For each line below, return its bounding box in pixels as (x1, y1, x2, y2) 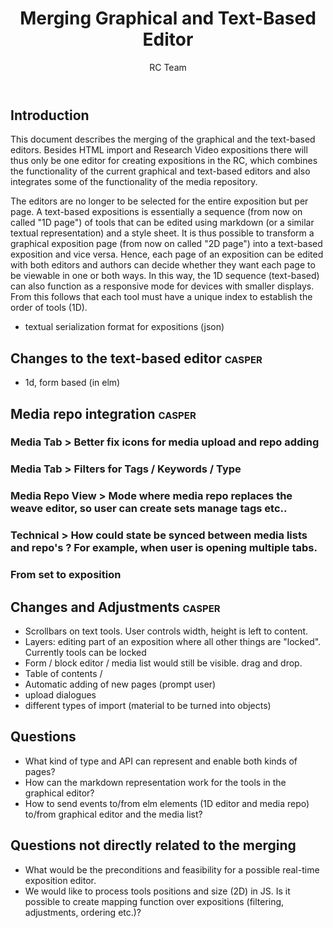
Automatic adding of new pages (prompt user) (24, 678, 217, 690)
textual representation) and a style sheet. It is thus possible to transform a (10, 227, 315, 239)
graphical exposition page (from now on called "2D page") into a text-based (10, 238, 323, 250)
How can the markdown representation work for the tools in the (24, 776, 287, 788)
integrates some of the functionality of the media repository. (10, 176, 258, 188)
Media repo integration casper (10, 405, 197, 422)
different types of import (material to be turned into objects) (24, 699, 272, 711)
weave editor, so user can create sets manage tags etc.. (10, 502, 288, 516)
